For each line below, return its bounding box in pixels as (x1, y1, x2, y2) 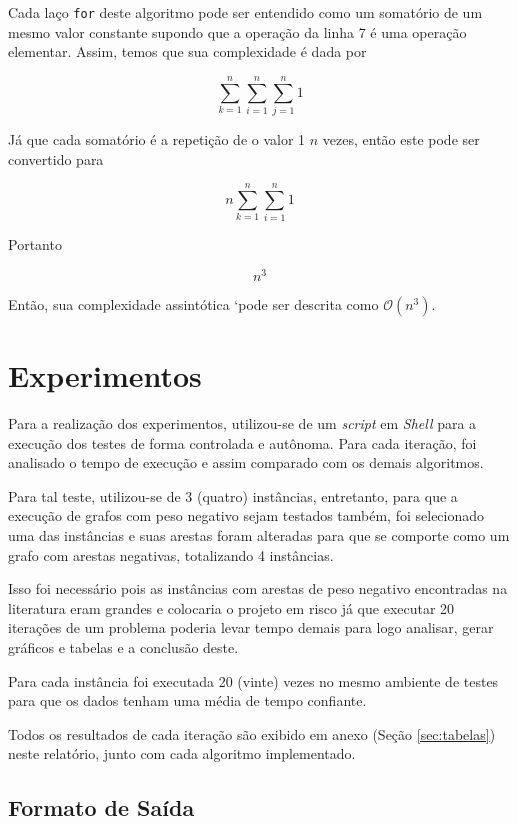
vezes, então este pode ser (322, 128, 480, 149)
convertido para (8, 148, 104, 169)
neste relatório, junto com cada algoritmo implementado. (8, 743, 356, 764)
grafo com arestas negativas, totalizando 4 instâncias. (8, 544, 334, 565)
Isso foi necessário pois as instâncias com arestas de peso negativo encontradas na (8, 578, 508, 599)
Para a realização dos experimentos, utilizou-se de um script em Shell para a (8, 413, 477, 434)
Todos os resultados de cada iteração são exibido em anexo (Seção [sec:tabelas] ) (8, 723, 496, 744)
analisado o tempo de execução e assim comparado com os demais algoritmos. (8, 452, 484, 473)
